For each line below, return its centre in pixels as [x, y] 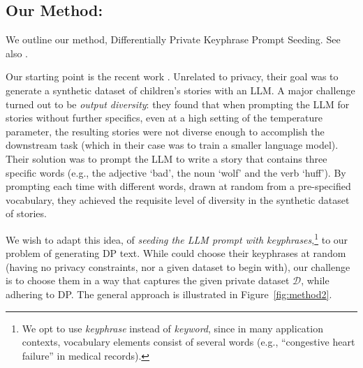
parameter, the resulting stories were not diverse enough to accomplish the [165, 131]
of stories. [26, 213]
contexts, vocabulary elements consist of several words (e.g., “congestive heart [188, 342]
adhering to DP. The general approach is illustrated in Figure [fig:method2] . [169, 294]
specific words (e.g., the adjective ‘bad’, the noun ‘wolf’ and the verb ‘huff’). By [176, 172]
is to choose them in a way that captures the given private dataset [148, 280]
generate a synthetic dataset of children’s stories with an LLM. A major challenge [180, 90]
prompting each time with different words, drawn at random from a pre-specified [178, 186]
